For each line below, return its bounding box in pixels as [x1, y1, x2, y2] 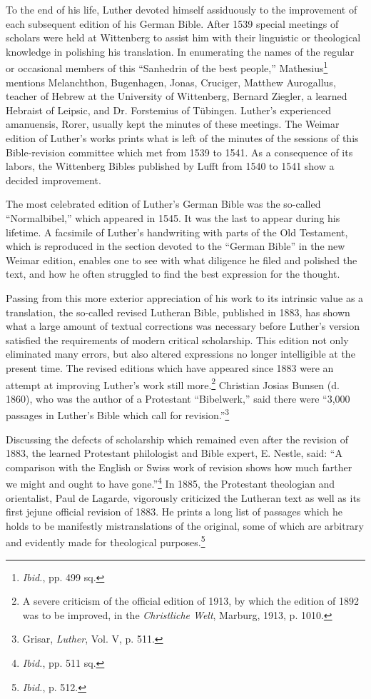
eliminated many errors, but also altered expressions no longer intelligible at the [6, 346, 355, 361]
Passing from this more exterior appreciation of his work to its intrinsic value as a [6, 290, 364, 305]
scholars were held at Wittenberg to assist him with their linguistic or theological [6, 30, 361, 45]
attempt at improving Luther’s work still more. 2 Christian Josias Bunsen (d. [6, 375, 340, 392]
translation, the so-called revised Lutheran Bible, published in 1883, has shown [6, 304, 350, 319]
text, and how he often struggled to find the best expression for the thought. [6, 266, 340, 281]
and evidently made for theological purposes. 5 [6, 533, 205, 550]
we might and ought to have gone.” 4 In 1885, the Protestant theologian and [6, 474, 335, 491]
